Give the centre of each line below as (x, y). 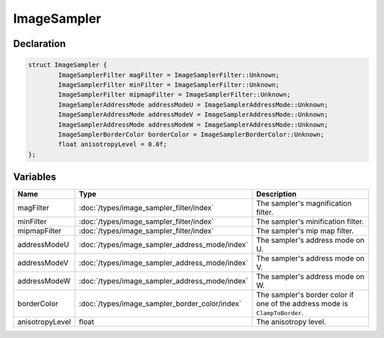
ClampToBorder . (280, 312)
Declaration (39, 44)
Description (277, 194)
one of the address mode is (302, 304)
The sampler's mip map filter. (305, 231)
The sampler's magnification (304, 204)
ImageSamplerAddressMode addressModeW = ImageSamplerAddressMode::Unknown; (193, 125)
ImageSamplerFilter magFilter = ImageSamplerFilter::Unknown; (169, 75)
